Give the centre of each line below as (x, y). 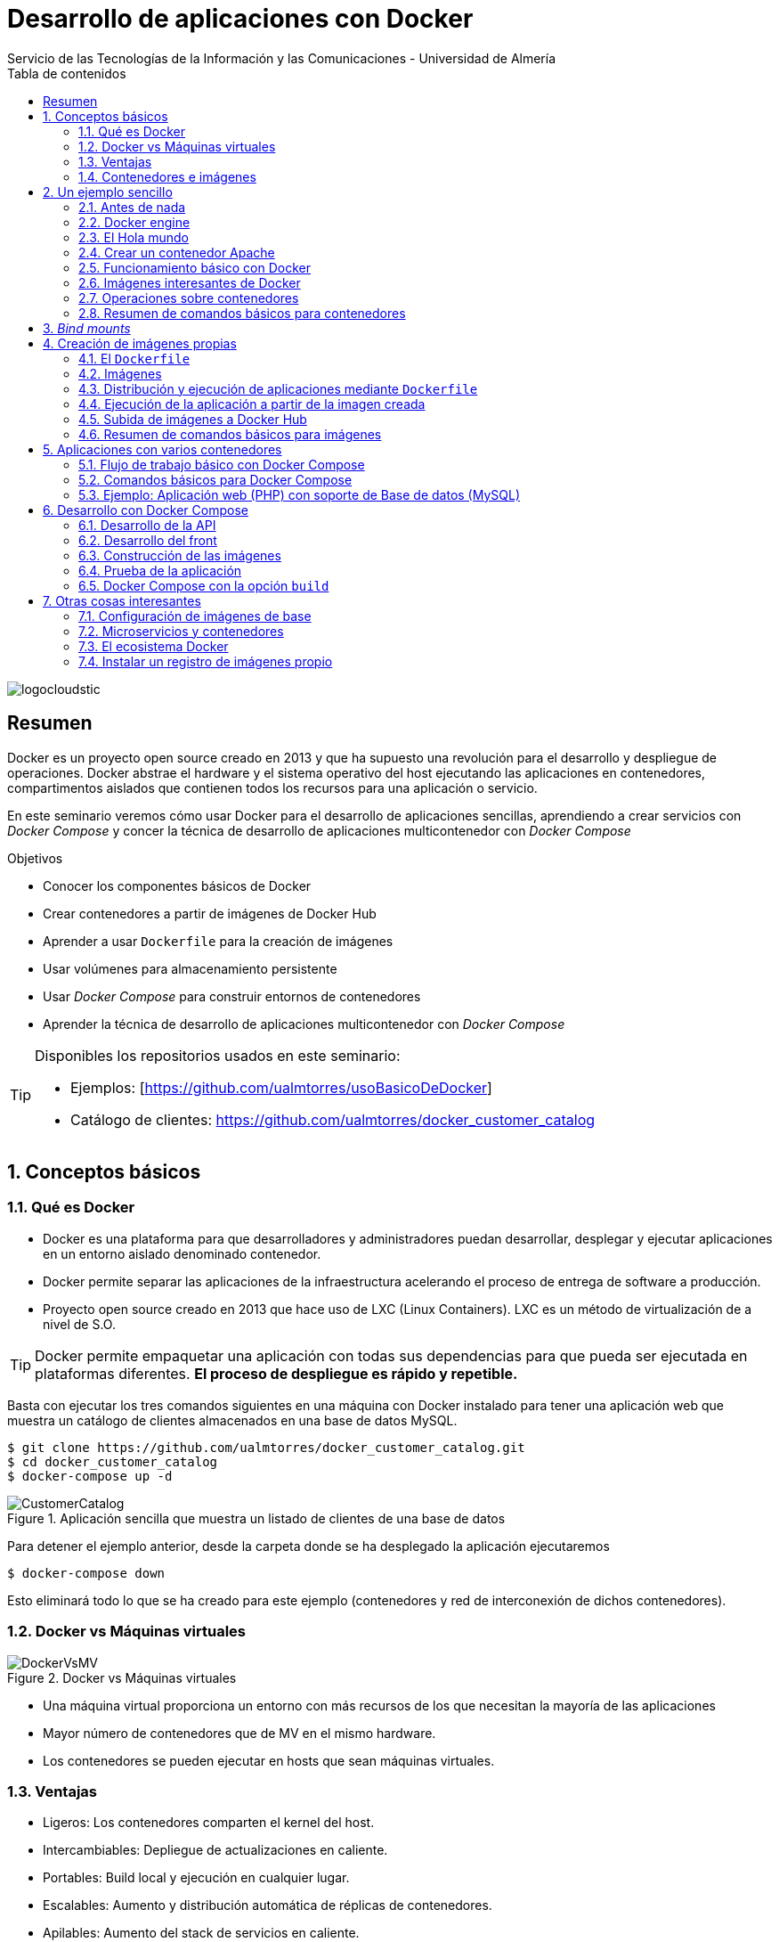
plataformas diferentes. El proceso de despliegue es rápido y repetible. (276, 1373)
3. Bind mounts (87, 328)
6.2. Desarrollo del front (148, 540)
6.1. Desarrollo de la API (147, 525)
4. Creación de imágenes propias (140, 343)
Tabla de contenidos (67, 73)
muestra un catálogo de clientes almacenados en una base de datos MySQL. (232, 1420)
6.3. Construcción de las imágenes (180, 555)
